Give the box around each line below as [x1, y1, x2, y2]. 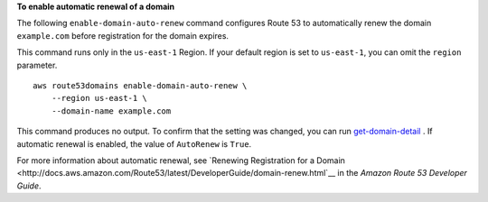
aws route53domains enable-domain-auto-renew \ [33, 80, 248, 90]
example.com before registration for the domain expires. [16, 30, 230, 41]
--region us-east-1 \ [51, 93, 148, 104]
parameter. [16, 60, 58, 70]
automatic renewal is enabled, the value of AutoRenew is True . [16, 138, 252, 149]
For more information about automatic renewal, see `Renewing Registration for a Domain [16, 154, 345, 166]
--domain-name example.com [51, 106, 172, 116]
